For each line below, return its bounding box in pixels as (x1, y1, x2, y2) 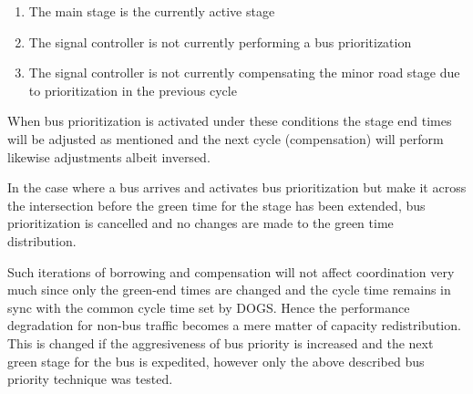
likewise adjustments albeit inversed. (7, 147, 211, 166)
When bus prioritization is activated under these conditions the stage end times (7, 111, 452, 130)
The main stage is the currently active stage (28, 2, 275, 20)
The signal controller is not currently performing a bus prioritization (28, 32, 412, 51)
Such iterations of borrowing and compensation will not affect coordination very (7, 262, 455, 281)
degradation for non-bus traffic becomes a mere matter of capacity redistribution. (7, 316, 461, 335)
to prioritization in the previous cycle (28, 80, 237, 99)
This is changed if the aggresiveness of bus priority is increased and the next (7, 333, 434, 352)
